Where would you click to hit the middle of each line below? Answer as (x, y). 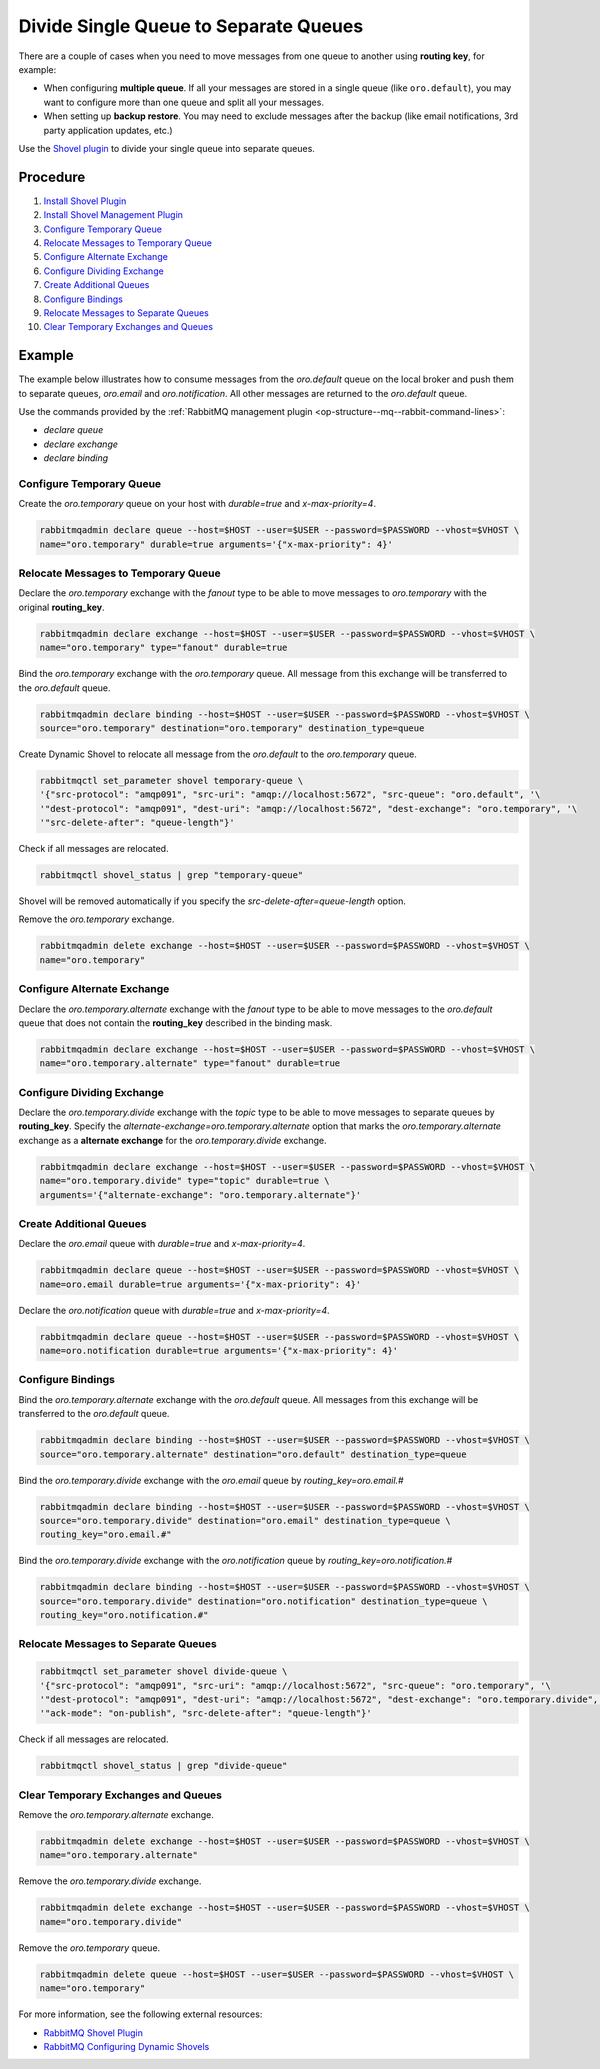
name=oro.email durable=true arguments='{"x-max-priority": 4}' (200, 1284)
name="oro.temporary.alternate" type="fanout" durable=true (190, 1063)
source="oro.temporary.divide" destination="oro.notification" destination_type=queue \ (264, 1601)
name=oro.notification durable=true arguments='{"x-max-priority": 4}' (219, 1351)
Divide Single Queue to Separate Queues (191, 26)
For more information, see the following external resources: (140, 2014)
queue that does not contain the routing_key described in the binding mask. (175, 1022)
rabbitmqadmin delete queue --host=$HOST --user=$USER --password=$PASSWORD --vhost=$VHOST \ (277, 1974)
